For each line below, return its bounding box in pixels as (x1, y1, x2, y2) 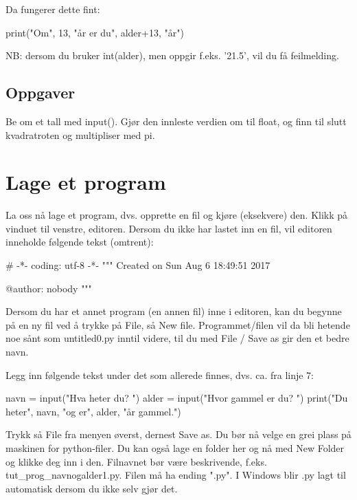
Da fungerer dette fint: (5, 2, 100, 16)
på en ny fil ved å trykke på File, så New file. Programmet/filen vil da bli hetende (5, 317, 350, 331)
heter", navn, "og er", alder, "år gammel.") (5, 404, 181, 418)
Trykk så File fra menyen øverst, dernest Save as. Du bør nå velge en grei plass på (5, 427, 352, 442)
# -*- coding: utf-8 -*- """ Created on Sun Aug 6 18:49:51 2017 (5, 258, 270, 272)
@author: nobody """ (5, 281, 92, 295)
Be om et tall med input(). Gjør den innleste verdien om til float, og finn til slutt (5, 113, 347, 128)
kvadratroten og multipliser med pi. (5, 127, 155, 142)
